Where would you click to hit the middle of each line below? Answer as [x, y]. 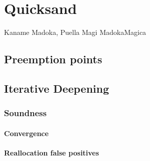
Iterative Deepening [56, 88]
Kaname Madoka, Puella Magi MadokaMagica [75, 32]
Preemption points [53, 59]
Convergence [26, 133]
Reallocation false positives [51, 152]
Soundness [25, 113]
